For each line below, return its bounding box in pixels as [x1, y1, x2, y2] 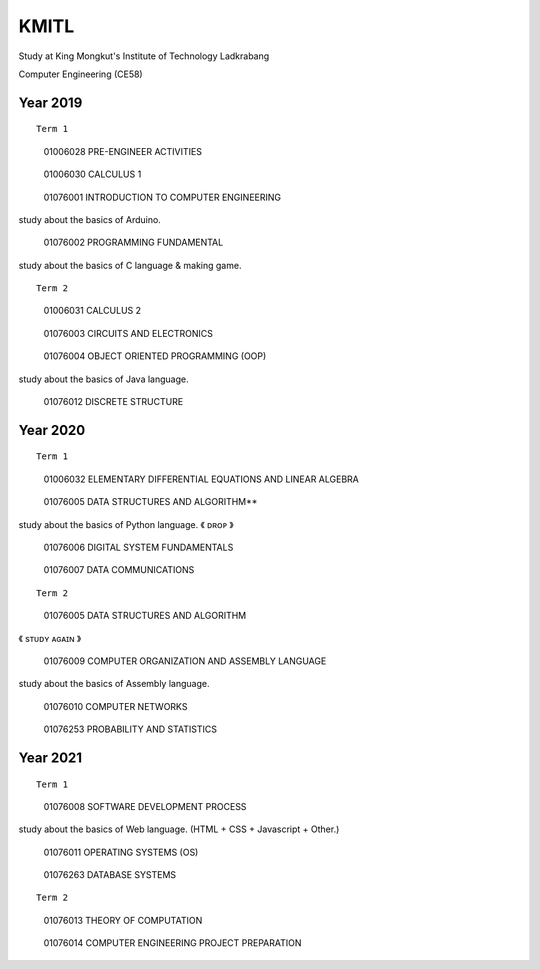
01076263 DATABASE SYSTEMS [43, 869, 177, 881]
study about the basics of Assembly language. [18, 678, 210, 690]
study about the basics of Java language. [18, 373, 189, 385]
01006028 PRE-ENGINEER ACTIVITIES [43, 145, 202, 157]
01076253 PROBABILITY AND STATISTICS [43, 723, 217, 735]
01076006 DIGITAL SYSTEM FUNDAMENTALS [43, 541, 234, 553]
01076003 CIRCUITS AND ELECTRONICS [43, 327, 214, 339]
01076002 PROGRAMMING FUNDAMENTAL [43, 236, 224, 249]
